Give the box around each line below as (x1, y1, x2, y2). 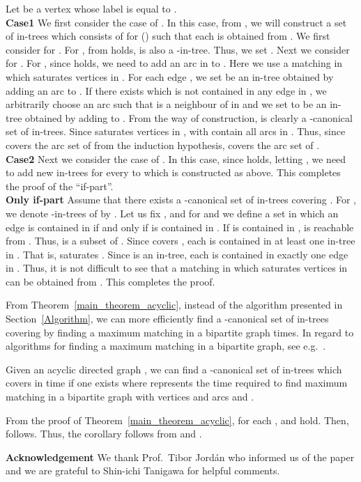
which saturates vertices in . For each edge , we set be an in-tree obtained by (6, 69, 334, 84)
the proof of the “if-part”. (6, 178, 114, 193)
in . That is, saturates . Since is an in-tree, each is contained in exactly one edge (6, 247, 348, 261)
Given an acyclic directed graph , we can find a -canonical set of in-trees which (6, 361, 342, 376)
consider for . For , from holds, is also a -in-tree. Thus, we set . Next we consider (6, 42, 350, 56)
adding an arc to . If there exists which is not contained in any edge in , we (6, 83, 327, 98)
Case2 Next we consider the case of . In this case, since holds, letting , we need (6, 151, 346, 166)
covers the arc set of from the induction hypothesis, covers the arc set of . (6, 137, 320, 152)
